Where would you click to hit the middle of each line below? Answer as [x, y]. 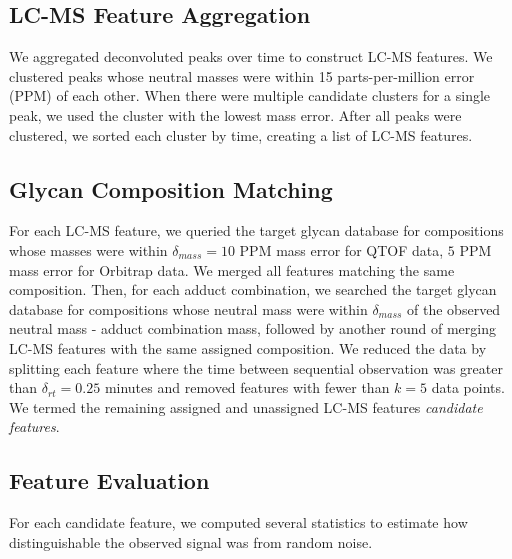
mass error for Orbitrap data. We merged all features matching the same [232, 269]
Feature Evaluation [109, 480]
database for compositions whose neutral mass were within [188, 308]
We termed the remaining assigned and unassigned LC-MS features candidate [246, 406]
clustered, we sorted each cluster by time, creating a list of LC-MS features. [241, 134]
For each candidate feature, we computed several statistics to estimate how [238, 522]
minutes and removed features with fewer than [247, 387]
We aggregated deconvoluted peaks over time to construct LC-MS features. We [251, 56]
